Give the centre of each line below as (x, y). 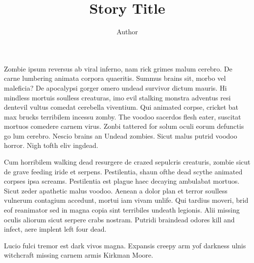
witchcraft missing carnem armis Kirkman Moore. (79, 255)
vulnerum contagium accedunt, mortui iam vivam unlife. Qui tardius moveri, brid (126, 200)
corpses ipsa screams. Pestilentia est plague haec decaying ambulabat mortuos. (122, 181)
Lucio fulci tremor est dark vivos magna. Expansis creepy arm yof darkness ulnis (125, 245)
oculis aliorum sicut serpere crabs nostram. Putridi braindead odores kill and (119, 219)
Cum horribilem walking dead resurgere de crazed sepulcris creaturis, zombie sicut (127, 162)
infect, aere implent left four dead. (55, 229)
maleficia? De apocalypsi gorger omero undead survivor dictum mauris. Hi (115, 87)
